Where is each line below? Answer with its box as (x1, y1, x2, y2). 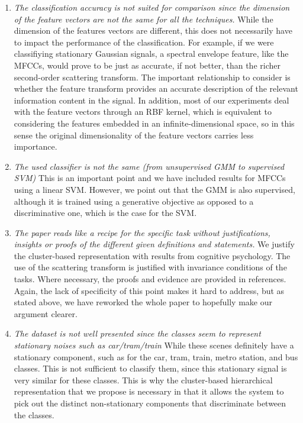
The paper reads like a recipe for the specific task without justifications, (14, 226, 270, 238)
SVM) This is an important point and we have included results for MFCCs (14, 172, 286, 184)
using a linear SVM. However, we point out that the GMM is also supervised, (14, 183, 295, 195)
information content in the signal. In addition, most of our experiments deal (14, 93, 289, 106)
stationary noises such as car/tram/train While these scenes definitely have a (14, 339, 294, 351)
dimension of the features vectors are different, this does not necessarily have (14, 24, 292, 37)
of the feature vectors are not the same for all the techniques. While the (14, 12, 273, 25)
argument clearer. (14, 307, 78, 319)
